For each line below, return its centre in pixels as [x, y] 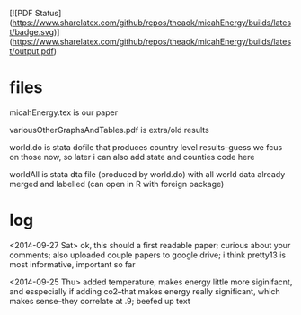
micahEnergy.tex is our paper [64, 112]
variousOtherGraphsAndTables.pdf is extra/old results [109, 130]
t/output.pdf [31, 51]
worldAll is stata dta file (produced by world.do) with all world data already [147, 174]
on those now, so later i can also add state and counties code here [132, 157]
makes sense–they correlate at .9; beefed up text [100, 301]
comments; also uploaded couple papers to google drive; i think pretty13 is [147, 255]
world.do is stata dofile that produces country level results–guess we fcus [146, 147]
